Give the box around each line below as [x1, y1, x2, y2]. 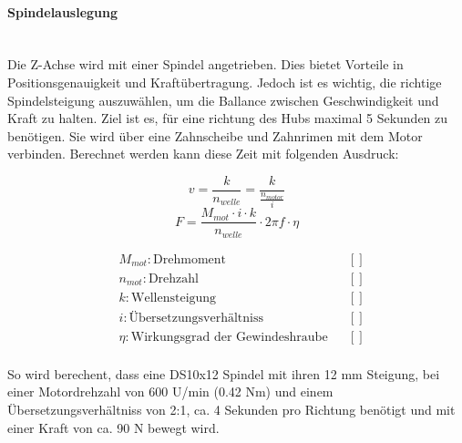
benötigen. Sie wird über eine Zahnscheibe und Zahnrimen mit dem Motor [7, 126, 423, 145]
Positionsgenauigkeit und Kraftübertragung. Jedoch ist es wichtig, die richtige [7, 72, 442, 91]
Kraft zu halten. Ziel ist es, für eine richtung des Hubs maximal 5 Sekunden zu [7, 108, 448, 128]
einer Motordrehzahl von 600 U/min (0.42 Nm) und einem [7, 382, 334, 401]
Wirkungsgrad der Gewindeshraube [130, 330, 328, 344]
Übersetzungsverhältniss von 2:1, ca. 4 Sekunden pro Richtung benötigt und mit [7, 400, 456, 419]
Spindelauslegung [7, 2, 118, 21]
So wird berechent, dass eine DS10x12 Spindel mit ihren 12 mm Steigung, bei [7, 364, 440, 383]
